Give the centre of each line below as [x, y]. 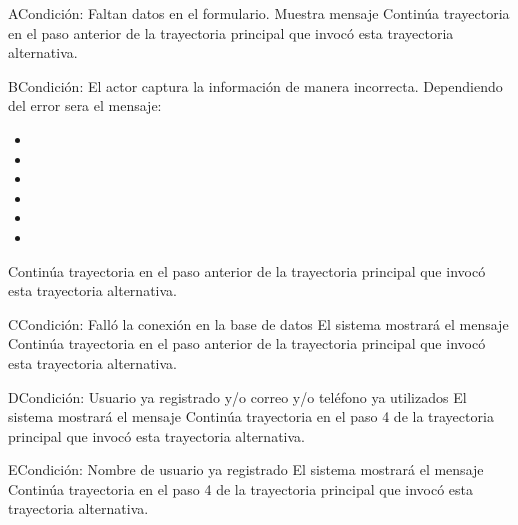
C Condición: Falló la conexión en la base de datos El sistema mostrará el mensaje [258, 323]
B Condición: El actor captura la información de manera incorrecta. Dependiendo [255, 85]
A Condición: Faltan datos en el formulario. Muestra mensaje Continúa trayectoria [259, 13]
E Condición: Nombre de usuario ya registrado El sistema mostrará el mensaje [246, 469]
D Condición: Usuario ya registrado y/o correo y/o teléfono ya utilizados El [237, 396]
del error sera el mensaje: [85, 105]
